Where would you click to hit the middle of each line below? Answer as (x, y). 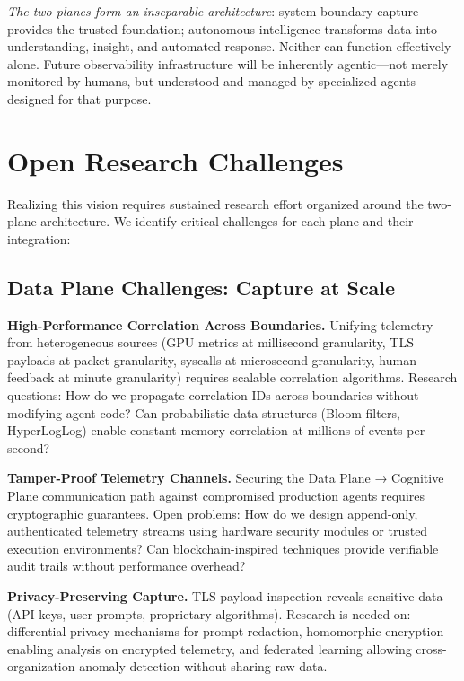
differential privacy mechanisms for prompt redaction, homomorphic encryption (226, 631)
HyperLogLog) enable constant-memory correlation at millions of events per (216, 430)
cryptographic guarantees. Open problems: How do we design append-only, (213, 513)
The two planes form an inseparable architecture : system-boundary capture (213, 11)
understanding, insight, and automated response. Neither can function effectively (229, 46)
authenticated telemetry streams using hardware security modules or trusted (218, 531)
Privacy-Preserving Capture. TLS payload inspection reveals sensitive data (225, 595)
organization (41, 666)
